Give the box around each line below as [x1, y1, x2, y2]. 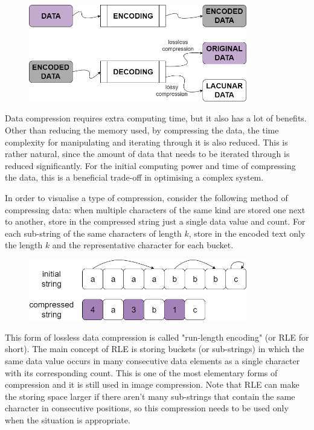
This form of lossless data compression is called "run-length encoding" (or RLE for [5, 330, 309, 343]
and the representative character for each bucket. [52, 239, 234, 251]
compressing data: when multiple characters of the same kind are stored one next [5, 203, 306, 216]
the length [5, 239, 43, 251]
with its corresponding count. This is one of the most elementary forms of [5, 366, 278, 379]
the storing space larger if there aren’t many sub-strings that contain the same [5, 390, 295, 402]
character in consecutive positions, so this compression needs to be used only [5, 402, 289, 414]
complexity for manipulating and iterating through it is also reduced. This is [5, 135, 288, 148]
